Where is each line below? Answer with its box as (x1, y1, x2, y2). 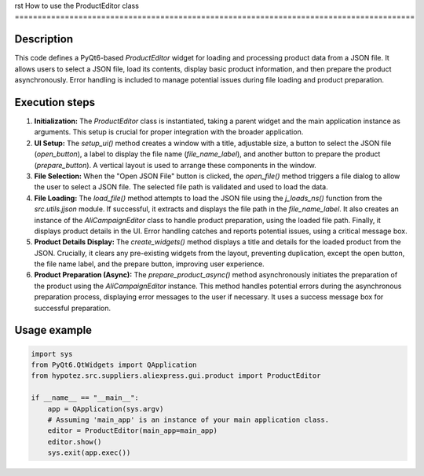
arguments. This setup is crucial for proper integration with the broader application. (34, 127, 304, 137)
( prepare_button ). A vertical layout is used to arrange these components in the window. (34, 160, 317, 170)
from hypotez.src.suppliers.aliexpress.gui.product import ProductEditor (31, 372, 321, 380)
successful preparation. (34, 303, 111, 313)
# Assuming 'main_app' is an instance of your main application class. (47, 415, 330, 424)
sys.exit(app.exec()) (47, 449, 131, 457)
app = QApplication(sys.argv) (47, 405, 164, 413)
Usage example (14, 324, 93, 337)
